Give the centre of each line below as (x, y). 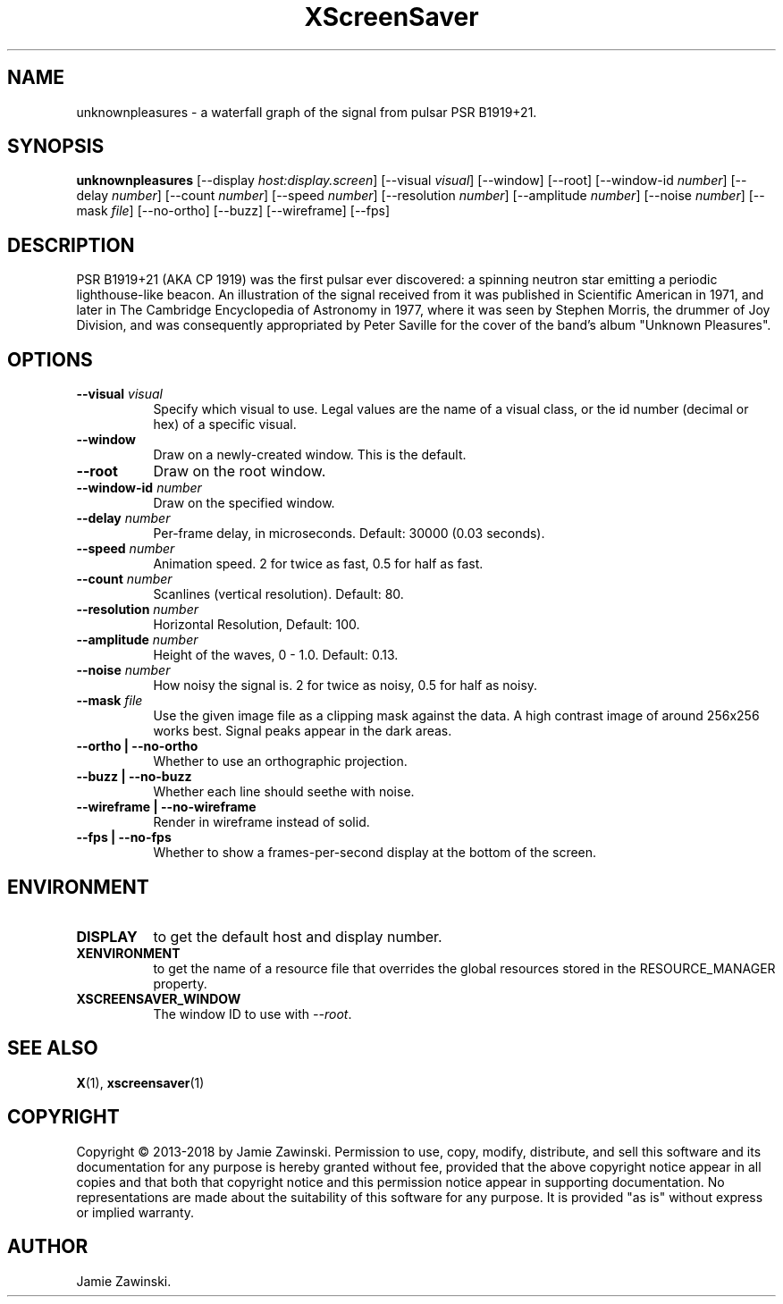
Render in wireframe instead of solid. (261, 822)
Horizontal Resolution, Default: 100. (257, 625)
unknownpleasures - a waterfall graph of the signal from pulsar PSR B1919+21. (307, 112)
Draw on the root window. (240, 471)
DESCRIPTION (71, 245)
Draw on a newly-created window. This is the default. (310, 455)
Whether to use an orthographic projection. (280, 761)
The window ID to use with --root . (253, 1014)
